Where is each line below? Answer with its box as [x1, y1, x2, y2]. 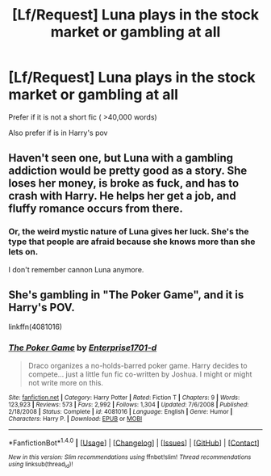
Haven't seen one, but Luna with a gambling [8, 151, 234, 165]
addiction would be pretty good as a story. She [8, 164, 248, 178]
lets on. [8, 246, 39, 258]
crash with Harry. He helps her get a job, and [8, 189, 236, 203]
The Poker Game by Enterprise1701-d [8, 342, 157, 353]
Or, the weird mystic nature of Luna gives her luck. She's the [8, 226, 249, 238]
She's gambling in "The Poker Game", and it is [8, 289, 244, 302]
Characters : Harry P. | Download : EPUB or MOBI [8, 415, 143, 423]
